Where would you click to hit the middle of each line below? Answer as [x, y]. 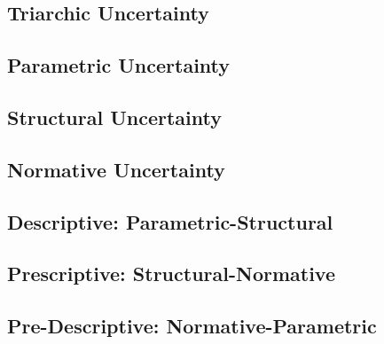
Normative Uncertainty [116, 169]
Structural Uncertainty [114, 117]
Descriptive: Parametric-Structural [170, 221]
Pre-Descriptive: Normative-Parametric [192, 326]
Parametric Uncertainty [119, 65]
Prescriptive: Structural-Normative [171, 274]
